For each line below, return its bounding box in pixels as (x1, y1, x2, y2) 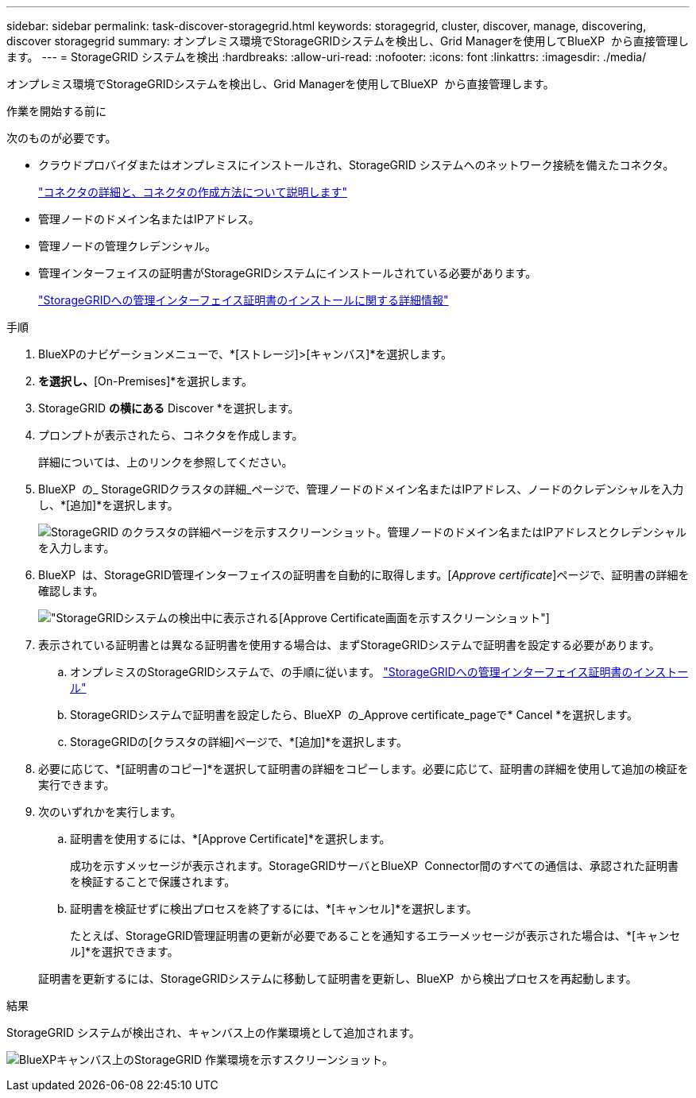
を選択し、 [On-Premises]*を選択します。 (38, 374, 253, 388)
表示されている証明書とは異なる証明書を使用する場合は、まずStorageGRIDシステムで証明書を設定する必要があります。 (38, 638, 660, 651)
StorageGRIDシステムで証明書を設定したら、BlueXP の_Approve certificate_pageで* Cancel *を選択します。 (70, 708, 638, 721)
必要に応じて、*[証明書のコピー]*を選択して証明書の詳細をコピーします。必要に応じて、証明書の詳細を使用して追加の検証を (38, 762, 689, 775)
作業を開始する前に (6, 104, 106, 118)
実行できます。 (38, 778, 115, 791)
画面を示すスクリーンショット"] (385, 611, 550, 624)
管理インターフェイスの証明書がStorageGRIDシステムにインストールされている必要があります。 (38, 266, 537, 280)
